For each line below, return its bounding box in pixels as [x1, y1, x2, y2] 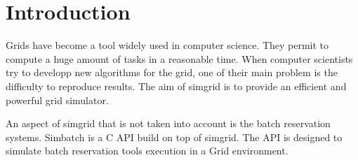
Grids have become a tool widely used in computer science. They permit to [6, 38, 329, 52]
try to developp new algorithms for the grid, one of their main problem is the [6, 65, 338, 80]
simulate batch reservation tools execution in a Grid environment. [6, 143, 289, 158]
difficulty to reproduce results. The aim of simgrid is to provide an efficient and [6, 78, 347, 93]
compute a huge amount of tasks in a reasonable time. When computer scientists [6, 51, 353, 66]
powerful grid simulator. [6, 92, 109, 107]
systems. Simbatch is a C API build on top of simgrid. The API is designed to [6, 129, 343, 144]
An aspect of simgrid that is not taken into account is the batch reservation [6, 116, 331, 131]
